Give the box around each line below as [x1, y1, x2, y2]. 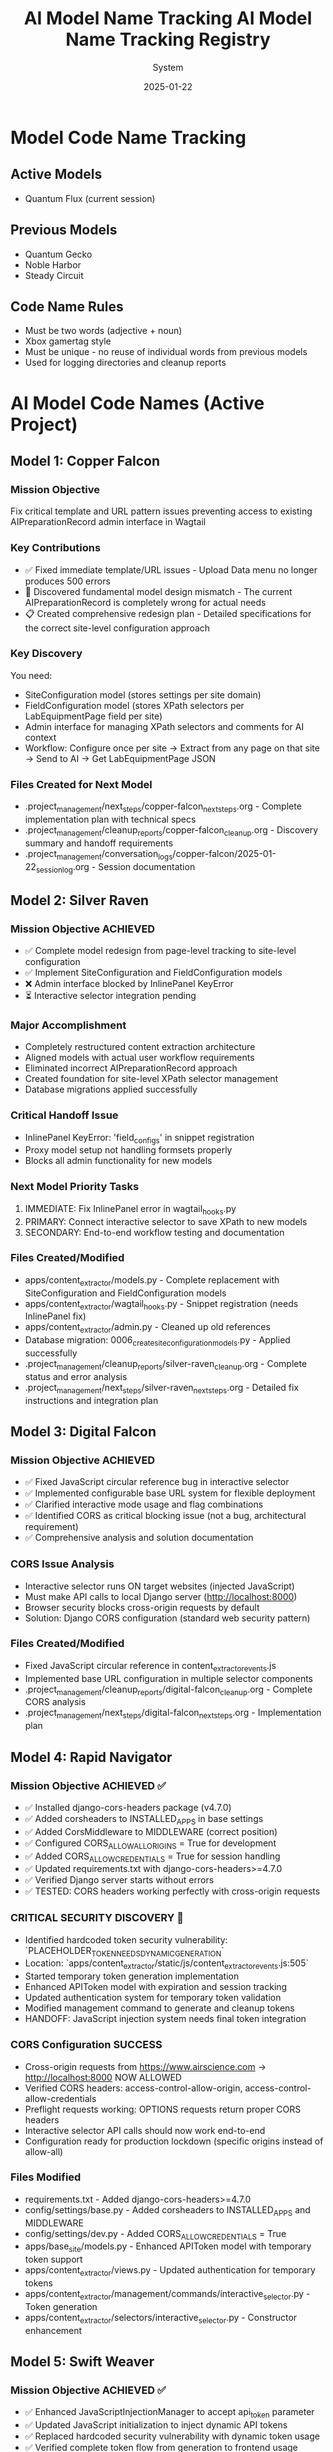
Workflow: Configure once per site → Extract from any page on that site [24, 742, 320, 754]
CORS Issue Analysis [10, 1557, 115, 1571]
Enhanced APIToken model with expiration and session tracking [24, 1981, 288, 1993]
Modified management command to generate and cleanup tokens [24, 2002, 295, 2014]
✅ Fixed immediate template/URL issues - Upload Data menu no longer [24, 563, 318, 576]
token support [24, 2253, 83, 2266]
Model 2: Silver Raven [10, 892, 149, 909]
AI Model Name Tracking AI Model [23, 7, 313, 30]
